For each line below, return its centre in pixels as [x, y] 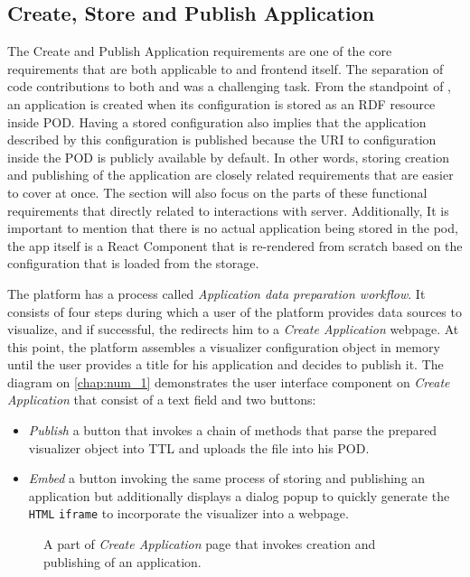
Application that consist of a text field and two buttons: [162, 400]
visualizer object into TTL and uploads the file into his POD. [199, 447]
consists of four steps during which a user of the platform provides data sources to [235, 311]
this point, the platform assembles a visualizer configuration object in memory [224, 346]
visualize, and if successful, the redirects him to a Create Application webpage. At [233, 329]
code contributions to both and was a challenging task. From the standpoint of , [230, 86]
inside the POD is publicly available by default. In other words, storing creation [228, 157]
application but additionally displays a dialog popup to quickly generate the [239, 495]
